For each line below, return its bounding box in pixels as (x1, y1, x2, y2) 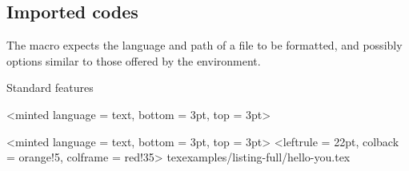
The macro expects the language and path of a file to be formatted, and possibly (6, 37, 403, 54)
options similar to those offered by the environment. (6, 52, 261, 69)
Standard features (6, 79, 94, 96)
